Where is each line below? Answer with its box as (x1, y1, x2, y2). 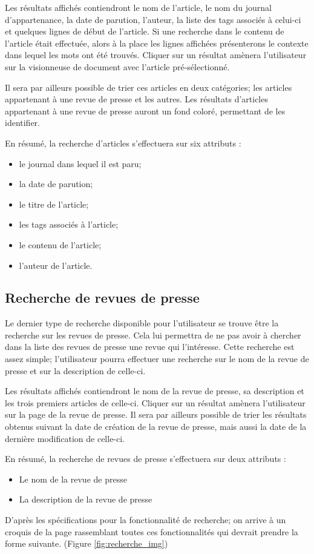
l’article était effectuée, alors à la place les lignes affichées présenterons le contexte (5, 36, 309, 49)
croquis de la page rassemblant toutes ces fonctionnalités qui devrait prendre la (5, 525, 298, 538)
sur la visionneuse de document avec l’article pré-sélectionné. (5, 60, 230, 73)
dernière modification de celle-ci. (5, 432, 125, 444)
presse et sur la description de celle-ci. (5, 364, 146, 377)
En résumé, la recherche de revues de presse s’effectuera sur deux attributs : (5, 452, 286, 465)
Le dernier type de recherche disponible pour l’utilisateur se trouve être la (5, 317, 279, 329)
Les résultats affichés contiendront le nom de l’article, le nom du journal (5, 1, 272, 13)
